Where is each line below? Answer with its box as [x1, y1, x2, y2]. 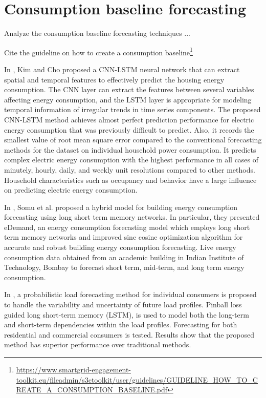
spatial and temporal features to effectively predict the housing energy [4, 74, 225, 85]
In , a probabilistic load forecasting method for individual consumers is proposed [4, 289, 257, 300]
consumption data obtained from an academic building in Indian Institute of [4, 252, 244, 262]
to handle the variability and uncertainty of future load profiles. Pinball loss [4, 299, 242, 310]
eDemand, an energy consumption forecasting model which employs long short [4, 221, 250, 232]
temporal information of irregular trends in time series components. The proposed [4, 104, 261, 115]
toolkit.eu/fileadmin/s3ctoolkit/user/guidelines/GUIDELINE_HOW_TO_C [16, 374, 258, 385]
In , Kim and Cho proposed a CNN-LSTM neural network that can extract [4, 64, 240, 74]
